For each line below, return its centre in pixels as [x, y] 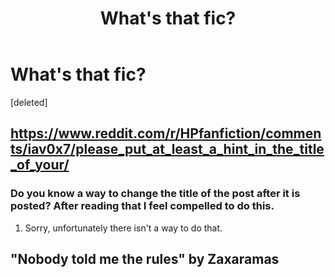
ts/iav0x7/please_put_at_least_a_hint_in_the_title [167, 149]
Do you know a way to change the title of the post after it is [155, 194]
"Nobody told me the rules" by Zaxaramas [145, 259]
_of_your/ [40, 165]
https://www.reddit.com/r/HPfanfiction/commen [166, 133]
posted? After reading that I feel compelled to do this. [142, 206]
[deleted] [29, 102]
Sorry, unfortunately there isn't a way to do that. [123, 228]
